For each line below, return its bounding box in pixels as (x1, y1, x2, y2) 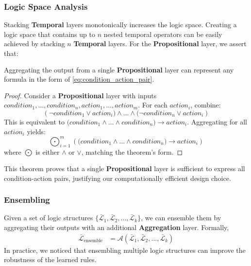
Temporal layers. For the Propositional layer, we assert (73, 38, 247, 49)
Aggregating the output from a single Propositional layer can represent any (4, 64, 234, 74)
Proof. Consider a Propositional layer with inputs (4, 90, 157, 100)
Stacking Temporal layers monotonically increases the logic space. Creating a (4, 19, 237, 30)
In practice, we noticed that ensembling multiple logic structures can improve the (4, 245, 246, 255)
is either (35, 147, 60, 157)
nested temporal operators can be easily (103, 29, 222, 39)
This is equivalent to (4, 116, 65, 126)
